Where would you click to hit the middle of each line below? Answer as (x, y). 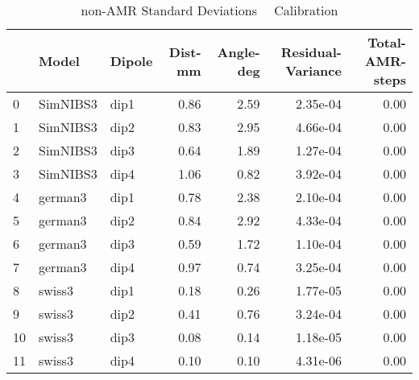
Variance (313, 70)
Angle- (239, 52)
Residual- (311, 52)
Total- (387, 42)
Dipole (131, 61)
